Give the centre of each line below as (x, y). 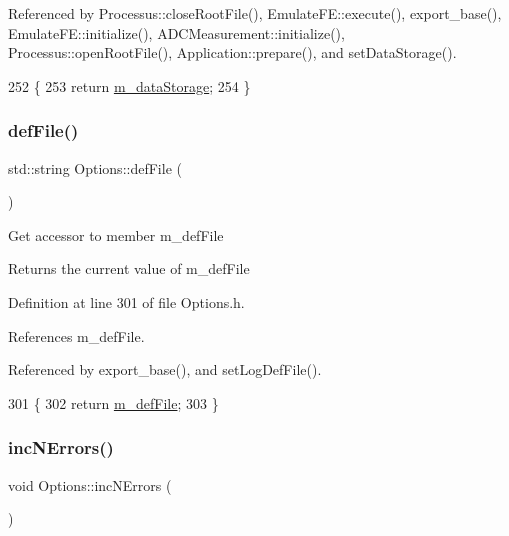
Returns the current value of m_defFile (129, 268)
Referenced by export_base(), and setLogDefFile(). (165, 369)
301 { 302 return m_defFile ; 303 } (113, 402)
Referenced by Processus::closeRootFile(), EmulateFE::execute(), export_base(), (255, 13)
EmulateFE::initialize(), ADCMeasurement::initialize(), (176, 32)
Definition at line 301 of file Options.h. (126, 301)
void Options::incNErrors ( (90, 484)
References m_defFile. (76, 335)
